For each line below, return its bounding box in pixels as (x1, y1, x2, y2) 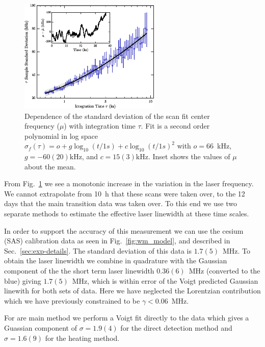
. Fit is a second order (141, 120, 210, 131)
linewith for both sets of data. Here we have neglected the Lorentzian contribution (4, 285, 261, 296)
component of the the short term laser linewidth (4, 265, 154, 276)
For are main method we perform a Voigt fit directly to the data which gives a (4, 312, 249, 323)
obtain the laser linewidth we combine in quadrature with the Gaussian (4, 255, 227, 266)
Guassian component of (4, 323, 77, 333)
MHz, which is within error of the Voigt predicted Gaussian (72, 275, 258, 286)
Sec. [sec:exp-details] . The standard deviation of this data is (4, 245, 192, 256)
